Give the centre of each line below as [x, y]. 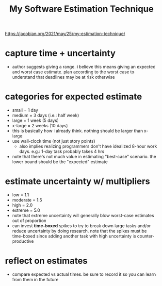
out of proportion [29, 220]
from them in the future [35, 279]
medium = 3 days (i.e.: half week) [45, 116]
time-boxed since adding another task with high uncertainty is [74, 236]
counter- [146, 236]
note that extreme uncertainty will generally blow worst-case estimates [83, 215]
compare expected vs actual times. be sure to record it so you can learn [84, 274]
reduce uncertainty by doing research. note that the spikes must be [79, 231]
